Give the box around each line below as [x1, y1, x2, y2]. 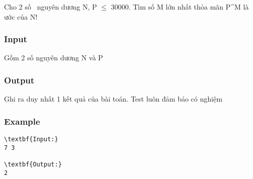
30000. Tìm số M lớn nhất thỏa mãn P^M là [111, 2, 249, 12]
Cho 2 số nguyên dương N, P [4, 2, 97, 12]
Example [4, 115, 40, 127]
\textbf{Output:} [4, 161, 62, 168]
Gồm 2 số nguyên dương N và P [4, 52, 103, 63]
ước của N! [4, 11, 38, 22]
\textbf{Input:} [4, 136, 58, 143]
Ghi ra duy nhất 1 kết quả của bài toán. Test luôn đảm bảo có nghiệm [4, 94, 223, 104]
